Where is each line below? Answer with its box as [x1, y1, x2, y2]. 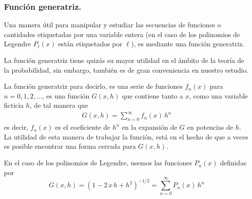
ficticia [4, 100, 24, 110]
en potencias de [187, 122, 233, 132]
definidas [220, 158, 247, 168]
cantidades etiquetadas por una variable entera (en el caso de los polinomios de [4, 29, 240, 39]
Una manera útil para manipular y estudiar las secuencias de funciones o [4, 20, 221, 30]
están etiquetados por [58, 39, 122, 49]
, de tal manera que [30, 100, 88, 110]
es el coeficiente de [55, 122, 111, 132]
